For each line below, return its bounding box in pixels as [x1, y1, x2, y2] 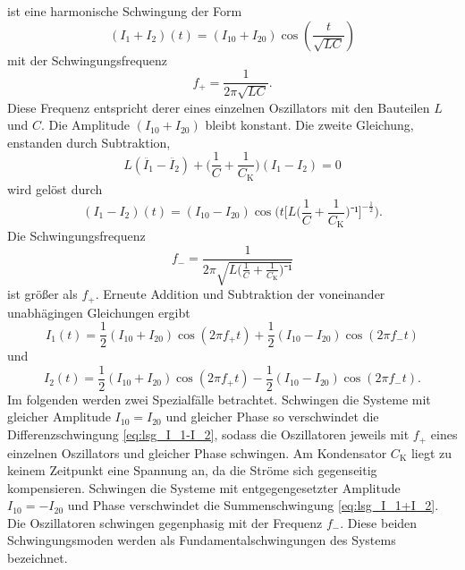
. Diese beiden [340, 513, 418, 532]
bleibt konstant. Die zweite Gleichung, [205, 115, 414, 134]
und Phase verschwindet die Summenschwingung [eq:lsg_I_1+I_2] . [67, 496, 439, 515]
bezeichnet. [7, 549, 68, 567]
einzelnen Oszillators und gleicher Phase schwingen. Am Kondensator [7, 443, 387, 462]
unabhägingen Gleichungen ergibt [7, 302, 190, 321]
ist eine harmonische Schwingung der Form [7, 2, 242, 20]
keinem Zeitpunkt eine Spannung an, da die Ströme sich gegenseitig [7, 461, 377, 480]
